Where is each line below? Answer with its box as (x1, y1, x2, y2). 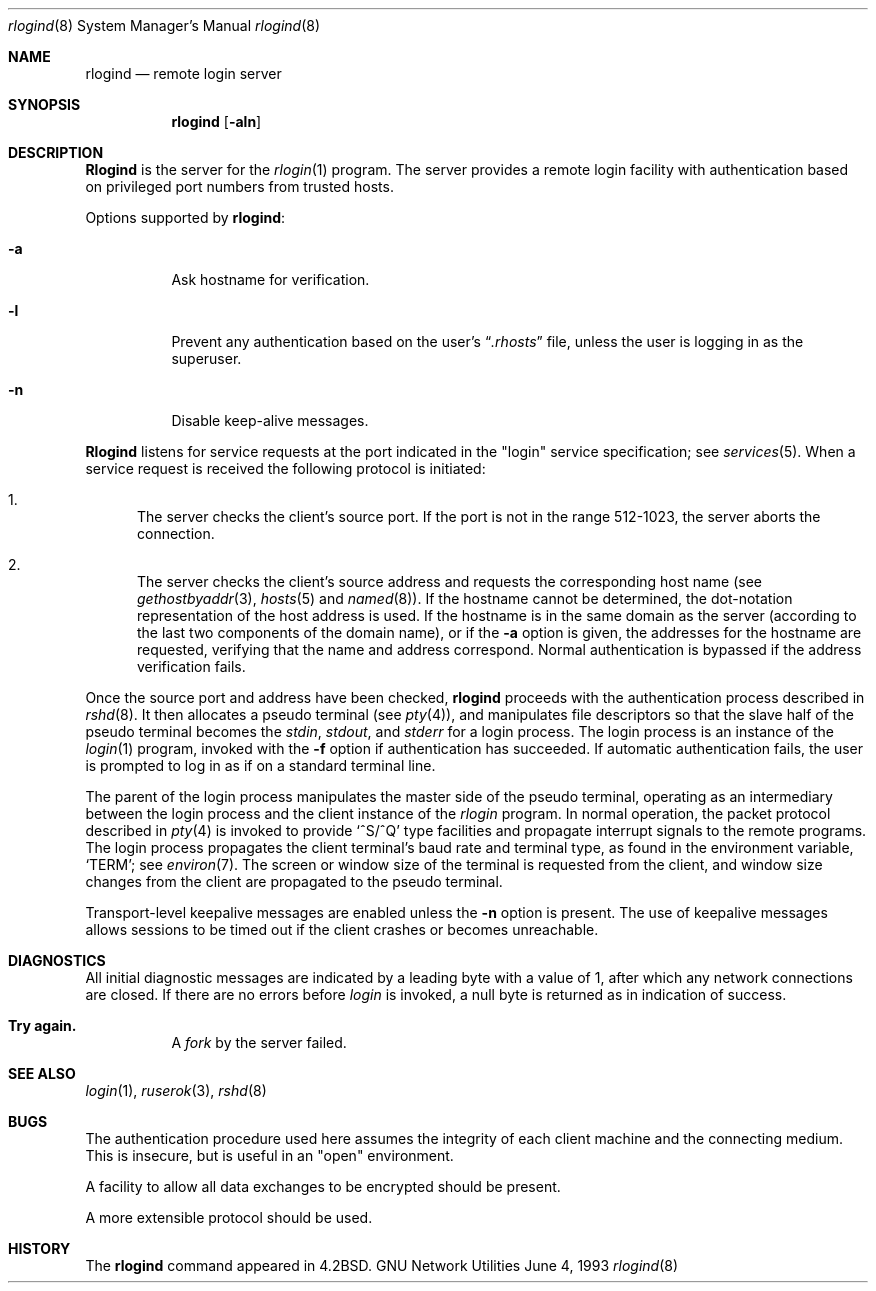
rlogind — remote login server (85, 65, 282, 82)
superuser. (171, 350, 242, 367)
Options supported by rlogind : (85, 209, 286, 226)
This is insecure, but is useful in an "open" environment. (85, 1147, 454, 1164)
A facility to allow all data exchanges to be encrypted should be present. (85, 1178, 561, 1195)
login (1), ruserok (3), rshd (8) (85, 1082, 267, 1099)
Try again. (8, 1017, 77, 1034)
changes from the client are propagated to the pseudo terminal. (85, 873, 503, 890)
